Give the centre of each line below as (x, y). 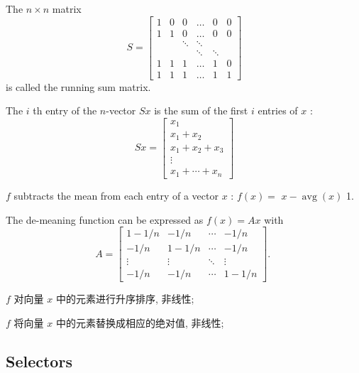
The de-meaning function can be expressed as (105, 219)
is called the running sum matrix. (78, 86)
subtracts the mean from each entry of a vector (116, 195)
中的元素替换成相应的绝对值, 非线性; (140, 322)
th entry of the (65, 110)
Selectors (39, 361)
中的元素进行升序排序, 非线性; (125, 299)
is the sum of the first (201, 110)
